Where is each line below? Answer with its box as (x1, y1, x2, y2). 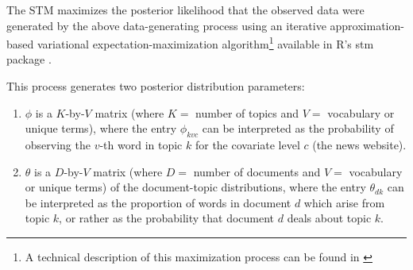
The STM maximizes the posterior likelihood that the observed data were (6, 2, 365, 17)
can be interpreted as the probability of (202, 120, 394, 137)
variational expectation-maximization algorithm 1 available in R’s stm (37, 33, 374, 52)
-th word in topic (99, 137, 183, 153)
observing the (25, 137, 91, 153)
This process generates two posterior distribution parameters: (6, 78, 305, 94)
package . (6, 51, 52, 67)
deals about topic (287, 210, 372, 226)
